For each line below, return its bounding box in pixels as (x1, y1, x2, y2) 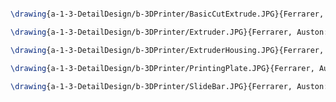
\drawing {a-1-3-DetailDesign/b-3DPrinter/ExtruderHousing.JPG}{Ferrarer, (10, 45, 325, 55)
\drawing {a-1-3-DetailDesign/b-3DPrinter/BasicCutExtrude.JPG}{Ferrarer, (10, 9, 325, 19)
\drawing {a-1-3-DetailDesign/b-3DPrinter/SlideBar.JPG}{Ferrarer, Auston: (10, 81, 329, 91)
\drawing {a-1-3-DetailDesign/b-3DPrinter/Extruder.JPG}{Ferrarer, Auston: (10, 27, 329, 37)
